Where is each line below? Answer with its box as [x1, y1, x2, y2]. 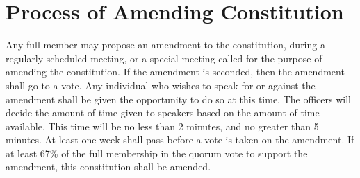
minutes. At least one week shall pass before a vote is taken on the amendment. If [6, 132, 354, 147]
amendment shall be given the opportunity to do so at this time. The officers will [6, 91, 351, 106]
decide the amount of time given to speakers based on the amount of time [6, 105, 320, 120]
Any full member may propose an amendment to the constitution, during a [6, 37, 325, 52]
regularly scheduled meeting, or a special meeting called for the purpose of [6, 51, 322, 65]
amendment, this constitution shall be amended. [6, 159, 211, 174]
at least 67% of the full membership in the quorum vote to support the [6, 145, 308, 160]
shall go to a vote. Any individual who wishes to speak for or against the [6, 78, 316, 92]
